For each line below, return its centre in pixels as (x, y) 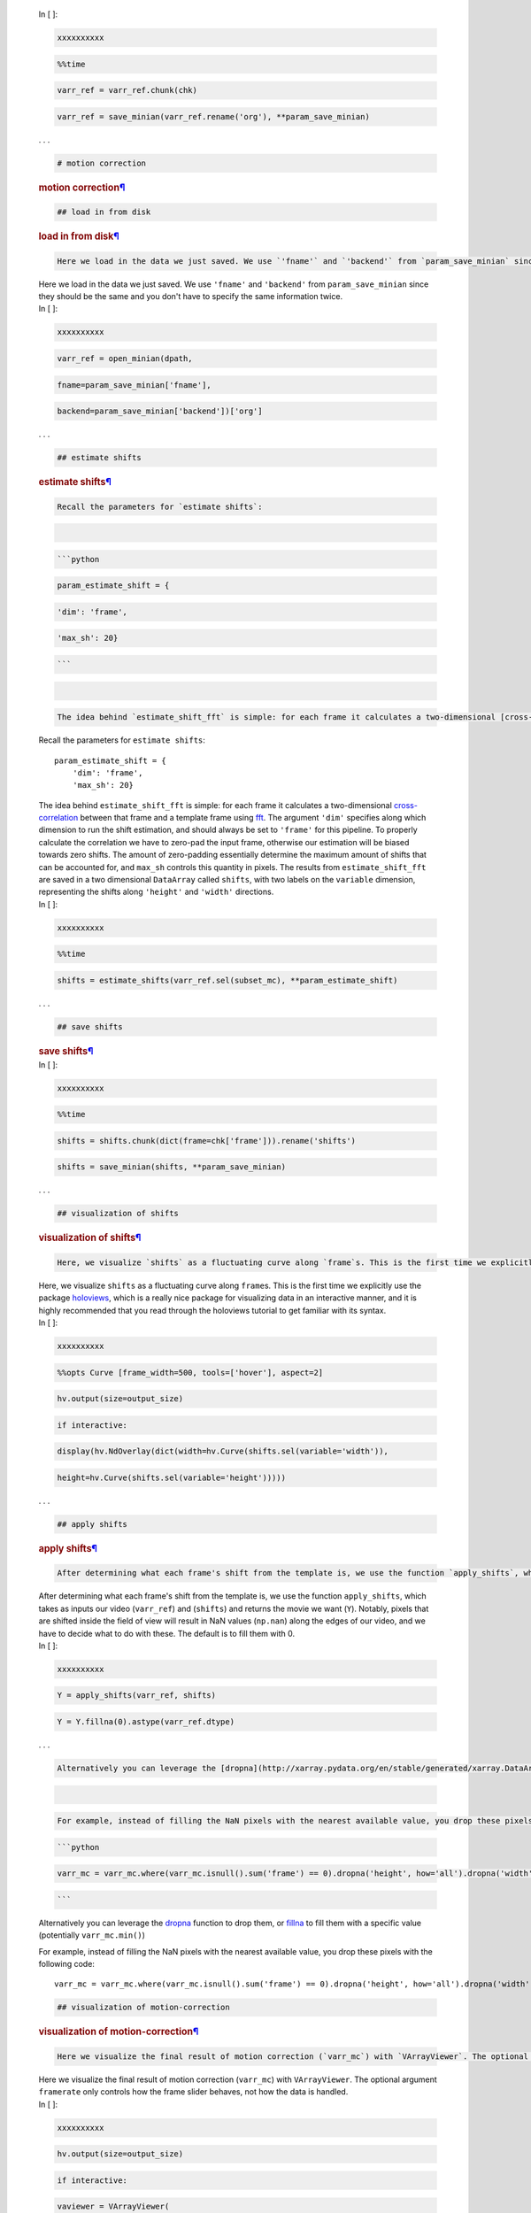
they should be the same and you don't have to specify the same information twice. (191, 296)
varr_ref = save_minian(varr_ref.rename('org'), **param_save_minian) (214, 116)
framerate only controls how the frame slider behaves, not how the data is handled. (193, 2092)
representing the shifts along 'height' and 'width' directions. (156, 892)
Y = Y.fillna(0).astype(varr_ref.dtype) (146, 1722)
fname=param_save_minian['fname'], (134, 385)
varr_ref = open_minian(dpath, (125, 358)
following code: (66, 1964)
